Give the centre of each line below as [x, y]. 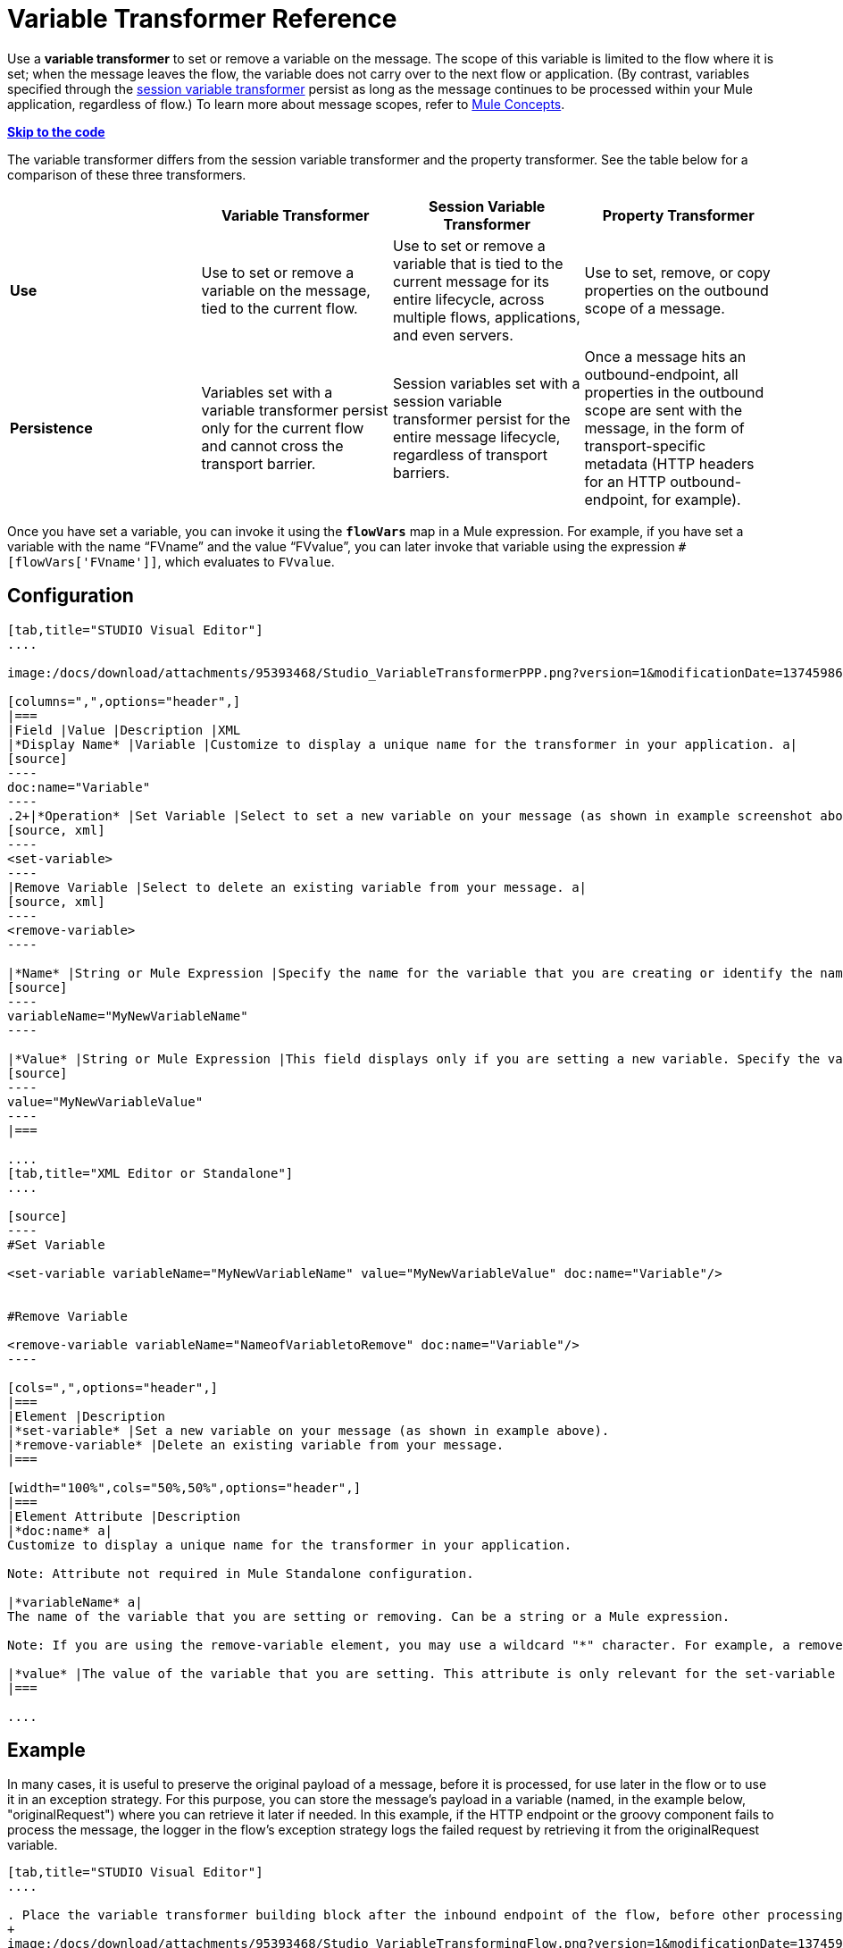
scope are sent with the [664, 410]
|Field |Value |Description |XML [124, 730]
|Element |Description [87, 1416]
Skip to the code [56, 131]
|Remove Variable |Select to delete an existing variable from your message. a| [297, 887]
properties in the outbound [674, 392]
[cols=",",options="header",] [113, 1387]
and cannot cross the [272, 445]
